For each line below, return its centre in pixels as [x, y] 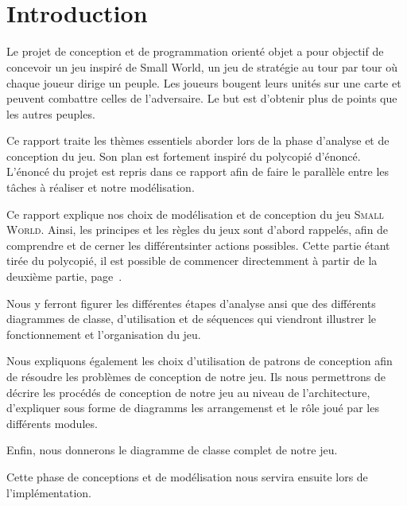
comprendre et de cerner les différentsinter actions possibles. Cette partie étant [198, 245]
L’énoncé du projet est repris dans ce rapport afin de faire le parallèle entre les [198, 171]
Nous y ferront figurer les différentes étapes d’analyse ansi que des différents [191, 303]
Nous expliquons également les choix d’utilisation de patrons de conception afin [200, 361]
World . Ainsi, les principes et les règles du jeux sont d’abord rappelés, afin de [198, 230]
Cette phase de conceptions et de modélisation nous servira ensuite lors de [187, 476]
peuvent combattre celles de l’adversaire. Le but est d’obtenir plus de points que [202, 98]
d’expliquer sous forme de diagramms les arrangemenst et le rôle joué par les [193, 408]
